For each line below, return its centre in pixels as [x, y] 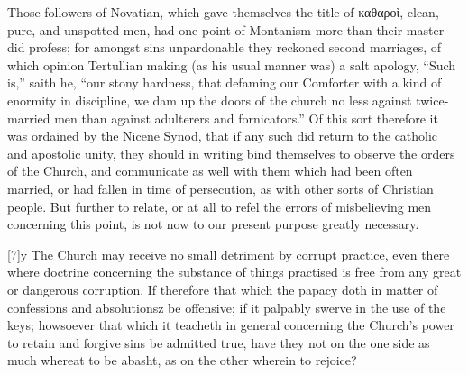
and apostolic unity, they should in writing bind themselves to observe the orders [231, 153]
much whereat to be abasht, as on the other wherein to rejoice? [182, 360]
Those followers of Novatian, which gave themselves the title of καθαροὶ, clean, [223, 12]
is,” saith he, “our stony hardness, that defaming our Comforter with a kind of [225, 82]
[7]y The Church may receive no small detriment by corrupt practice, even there [229, 254]
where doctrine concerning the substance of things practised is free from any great [234, 272]
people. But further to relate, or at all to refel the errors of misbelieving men [220, 206]
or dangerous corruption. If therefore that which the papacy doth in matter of [223, 289]
